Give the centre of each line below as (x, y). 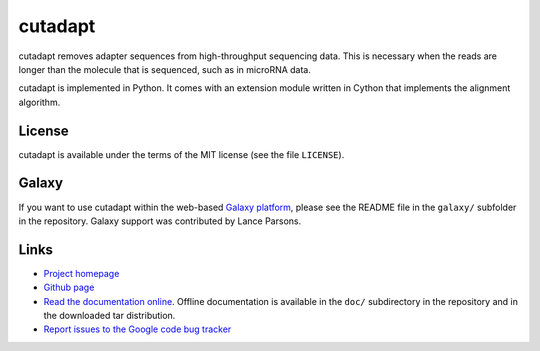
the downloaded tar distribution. (109, 315)
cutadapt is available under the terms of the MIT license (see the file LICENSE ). (181, 154)
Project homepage (81, 273)
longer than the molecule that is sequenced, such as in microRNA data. (165, 69)
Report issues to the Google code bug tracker (137, 329)
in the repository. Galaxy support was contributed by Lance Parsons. (160, 221)
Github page (69, 287)
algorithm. (39, 102)
